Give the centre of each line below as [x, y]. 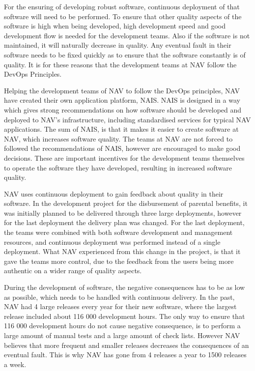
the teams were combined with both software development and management [118, 232]
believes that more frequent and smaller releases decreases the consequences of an [127, 345]
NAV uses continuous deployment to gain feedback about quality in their [114, 193]
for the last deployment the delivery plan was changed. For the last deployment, [124, 222]
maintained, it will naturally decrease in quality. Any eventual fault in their [118, 45]
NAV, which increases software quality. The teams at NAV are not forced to [118, 138]
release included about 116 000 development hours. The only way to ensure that [125, 316]
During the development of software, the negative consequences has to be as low [125, 287]
